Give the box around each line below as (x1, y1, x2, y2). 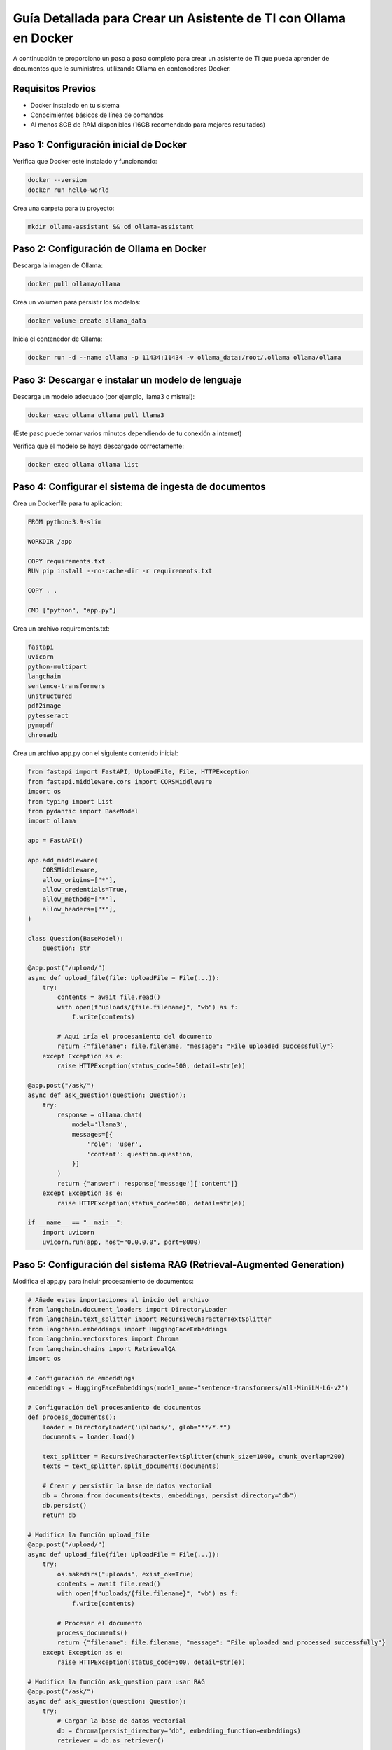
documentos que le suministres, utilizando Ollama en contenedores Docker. (13, 64, 231, 73)
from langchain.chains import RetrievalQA (27, 1345, 176, 1352)
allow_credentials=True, (42, 885, 128, 894)
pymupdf (27, 722, 54, 729)
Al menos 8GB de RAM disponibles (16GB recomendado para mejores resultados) (30, 120, 266, 129)
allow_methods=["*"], (42, 895, 117, 903)
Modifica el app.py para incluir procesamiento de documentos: (13, 1277, 194, 1285)
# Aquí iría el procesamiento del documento (57, 1032, 213, 1040)
